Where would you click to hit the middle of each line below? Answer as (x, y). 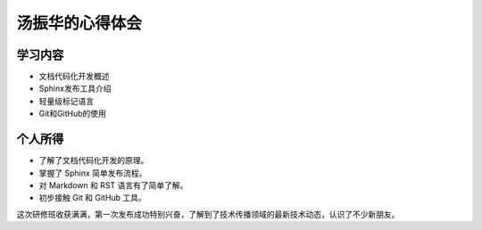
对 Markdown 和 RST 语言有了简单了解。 (113, 185)
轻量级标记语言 (66, 101)
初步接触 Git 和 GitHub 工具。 (92, 198)
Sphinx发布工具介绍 (75, 88)
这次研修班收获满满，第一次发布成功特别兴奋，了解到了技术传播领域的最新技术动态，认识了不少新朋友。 (208, 214)
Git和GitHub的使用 (73, 114)
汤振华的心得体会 (79, 23)
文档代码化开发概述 (74, 77)
